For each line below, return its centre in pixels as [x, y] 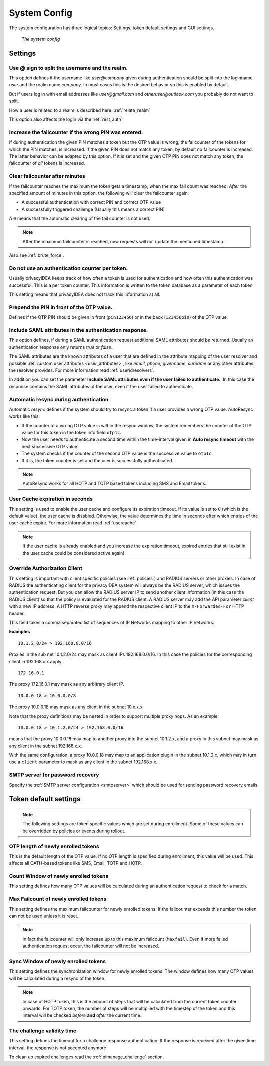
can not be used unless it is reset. [44, 916]
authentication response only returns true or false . [61, 347]
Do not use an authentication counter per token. [69, 268]
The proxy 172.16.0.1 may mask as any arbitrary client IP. [67, 684]
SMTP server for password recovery [54, 775]
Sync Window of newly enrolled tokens [58, 961]
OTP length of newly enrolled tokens [54, 846]
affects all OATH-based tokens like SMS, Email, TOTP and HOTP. [76, 863]
